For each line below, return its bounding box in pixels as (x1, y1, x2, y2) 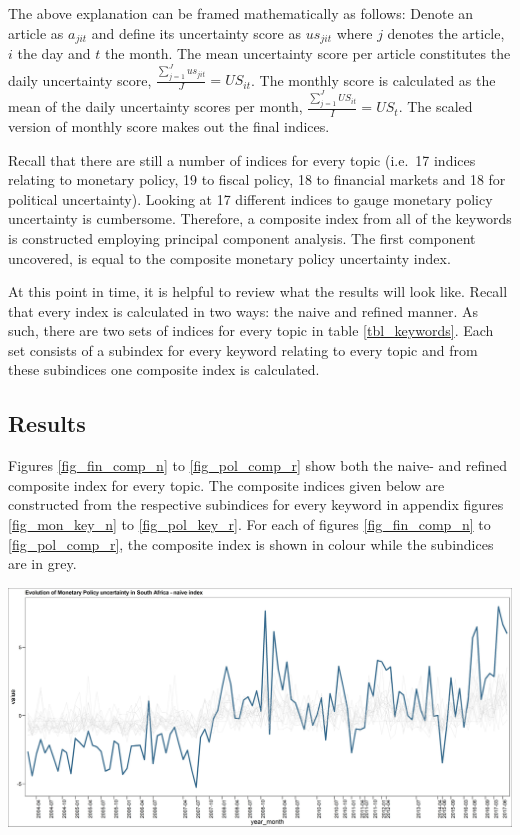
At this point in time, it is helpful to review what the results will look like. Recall (8, 281, 508, 302)
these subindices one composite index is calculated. (8, 359, 320, 380)
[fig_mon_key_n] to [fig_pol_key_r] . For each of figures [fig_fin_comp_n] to (8, 514, 491, 535)
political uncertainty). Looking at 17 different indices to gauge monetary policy (8, 188, 493, 209)
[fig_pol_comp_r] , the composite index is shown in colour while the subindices (8, 533, 494, 554)
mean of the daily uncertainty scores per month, (8, 96, 303, 117)
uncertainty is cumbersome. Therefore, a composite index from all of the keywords (8, 208, 512, 229)
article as (8, 22, 64, 43)
